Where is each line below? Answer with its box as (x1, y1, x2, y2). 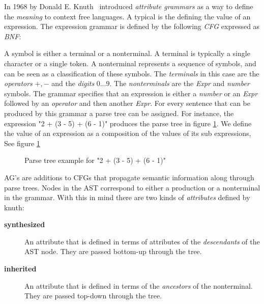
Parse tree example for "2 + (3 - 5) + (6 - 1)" (24, 155, 166, 165)
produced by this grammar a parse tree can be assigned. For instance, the (4, 107, 234, 118)
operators (4, 78, 33, 89)
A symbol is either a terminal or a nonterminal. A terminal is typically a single (4, 48, 250, 59)
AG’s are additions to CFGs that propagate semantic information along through (4, 172, 254, 182)
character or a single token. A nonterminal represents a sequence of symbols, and (4, 58, 256, 68)
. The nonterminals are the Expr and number (109, 78, 250, 89)
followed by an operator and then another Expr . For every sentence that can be (4, 98, 250, 108)
